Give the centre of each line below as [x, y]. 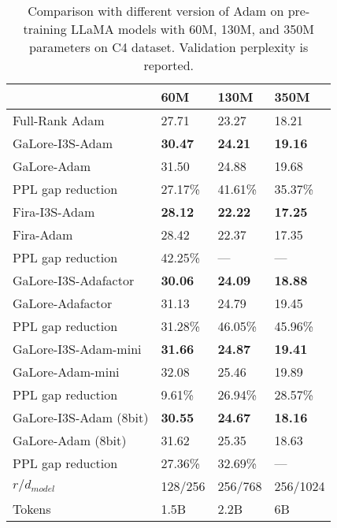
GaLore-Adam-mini [66, 372]
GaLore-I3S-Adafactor [74, 280]
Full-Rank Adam [59, 120]
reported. [169, 65]
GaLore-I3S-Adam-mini [77, 349]
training [45, 29]
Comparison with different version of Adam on [156, 11]
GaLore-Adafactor [63, 303]
